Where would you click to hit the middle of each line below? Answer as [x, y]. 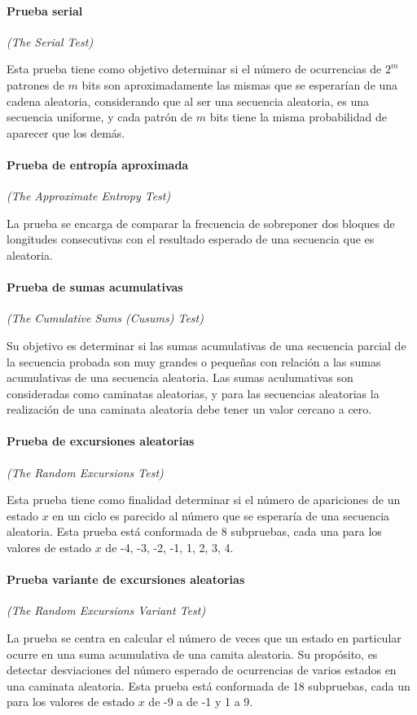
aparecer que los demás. [66, 132]
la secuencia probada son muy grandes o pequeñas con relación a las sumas [194, 361]
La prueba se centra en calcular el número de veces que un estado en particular [204, 638]
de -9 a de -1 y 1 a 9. [201, 702]
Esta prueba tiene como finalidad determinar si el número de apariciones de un [204, 500]
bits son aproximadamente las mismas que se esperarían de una [240, 84]
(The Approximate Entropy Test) [89, 196]
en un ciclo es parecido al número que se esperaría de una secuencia [221, 515]
